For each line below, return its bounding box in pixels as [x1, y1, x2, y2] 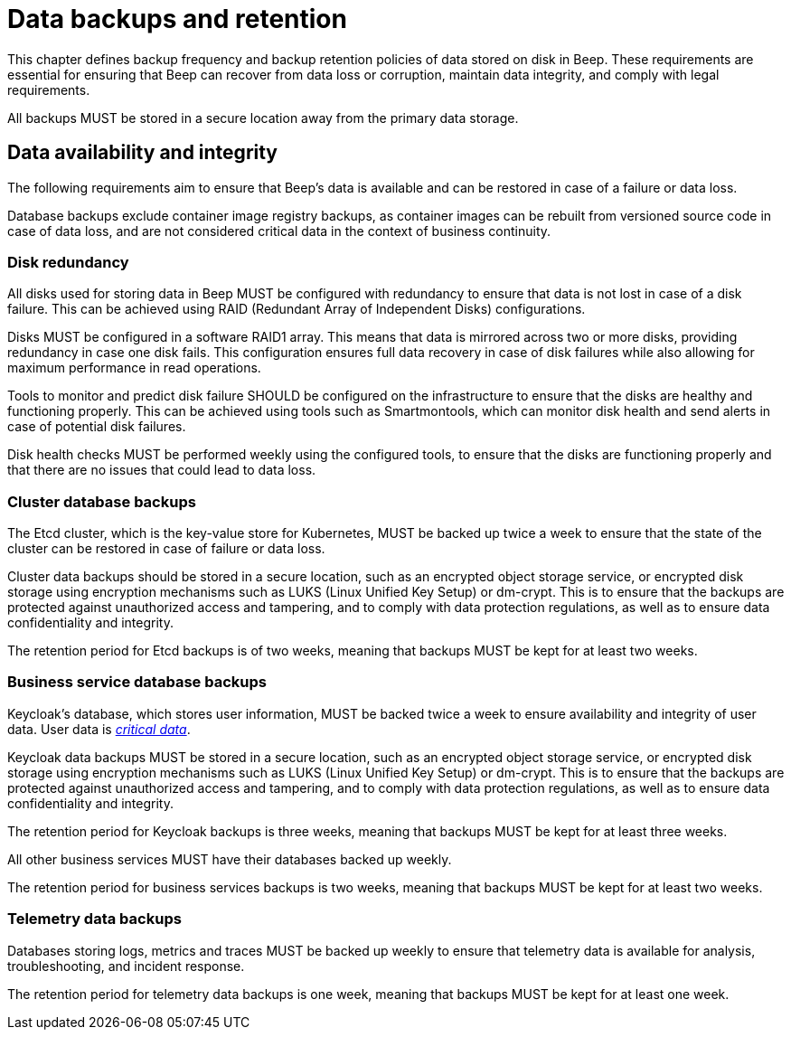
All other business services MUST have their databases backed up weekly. [7, 851, 452, 867]
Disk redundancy [7, 252, 129, 271]
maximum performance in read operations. [7, 360, 261, 376]
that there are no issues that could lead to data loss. [7, 462, 316, 478]
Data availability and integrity [7, 141, 278, 165]
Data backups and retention [7, 4, 347, 34]
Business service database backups [7, 673, 267, 692]
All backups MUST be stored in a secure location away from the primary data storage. [7, 109, 519, 126]
